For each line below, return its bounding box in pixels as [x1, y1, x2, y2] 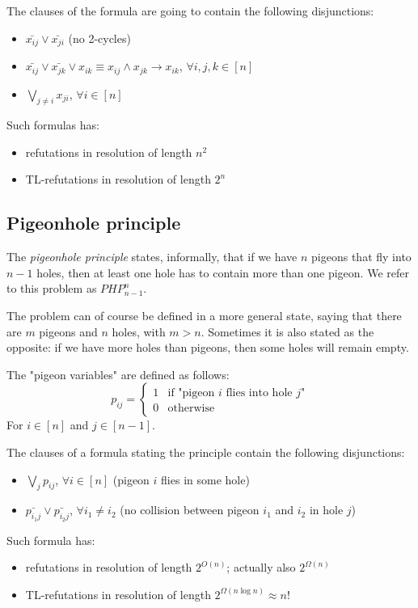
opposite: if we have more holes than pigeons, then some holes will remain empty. [6, 339, 409, 356]
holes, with [112, 323, 166, 340]
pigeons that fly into [311, 248, 412, 265]
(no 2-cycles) [68, 29, 131, 46]
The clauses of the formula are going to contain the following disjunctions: [6, 2, 374, 19]
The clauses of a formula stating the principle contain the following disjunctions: [6, 444, 405, 461]
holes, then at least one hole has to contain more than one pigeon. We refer [36, 264, 409, 281]
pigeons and [39, 323, 98, 340]
